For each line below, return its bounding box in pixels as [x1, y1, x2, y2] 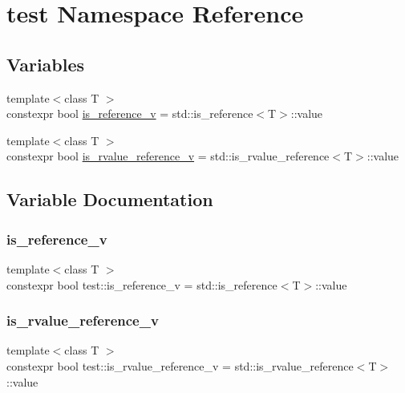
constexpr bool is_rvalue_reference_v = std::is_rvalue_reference [6, 148, 330, 164]
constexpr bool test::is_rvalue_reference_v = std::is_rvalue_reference [6, 357, 354, 374]
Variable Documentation [6, 187, 213, 212]
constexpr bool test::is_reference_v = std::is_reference [6, 276, 277, 293]
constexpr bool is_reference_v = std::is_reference [6, 105, 253, 122]
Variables [6, 51, 85, 76]
